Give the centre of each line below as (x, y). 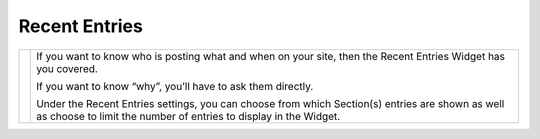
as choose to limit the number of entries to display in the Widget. (188, 116)
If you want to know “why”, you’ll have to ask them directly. (175, 86)
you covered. (67, 68)
